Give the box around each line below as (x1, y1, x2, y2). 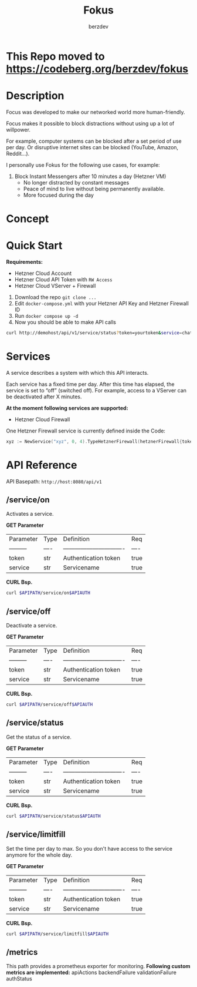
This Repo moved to (6, 49, 105, 63)
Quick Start (6, 239, 63, 253)
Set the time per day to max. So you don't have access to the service (6, 845, 173, 852)
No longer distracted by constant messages (23, 179, 130, 186)
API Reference (6, 458, 77, 472)
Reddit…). (6, 150, 30, 157)
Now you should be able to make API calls (14, 318, 116, 325)
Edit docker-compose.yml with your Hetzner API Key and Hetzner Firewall (14, 300, 189, 307)
